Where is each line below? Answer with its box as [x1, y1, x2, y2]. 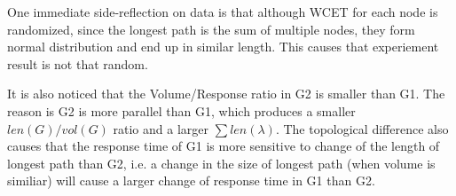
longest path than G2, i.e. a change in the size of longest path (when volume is [7, 153, 436, 172]
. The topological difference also [275, 119, 449, 137]
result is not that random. [7, 54, 148, 73]
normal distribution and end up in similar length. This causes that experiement [7, 37, 439, 56]
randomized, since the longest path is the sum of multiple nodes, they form [7, 20, 415, 38]
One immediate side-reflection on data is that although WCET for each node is [7, 3, 438, 20]
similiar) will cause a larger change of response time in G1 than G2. [7, 171, 375, 190]
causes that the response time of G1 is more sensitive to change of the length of [7, 137, 440, 155]
